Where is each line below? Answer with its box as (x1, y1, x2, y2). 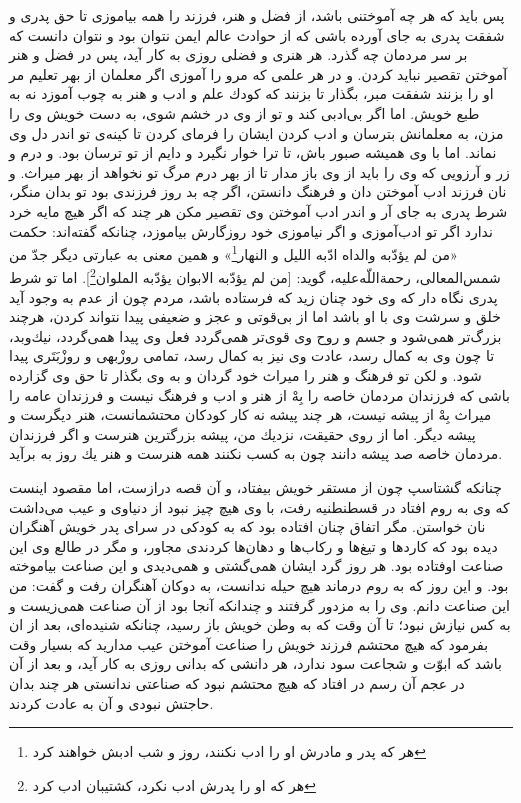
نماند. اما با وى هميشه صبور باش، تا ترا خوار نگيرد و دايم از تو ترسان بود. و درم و (9, 142, 497, 163)
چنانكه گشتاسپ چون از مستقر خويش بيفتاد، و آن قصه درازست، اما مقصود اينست (9, 476, 502, 497)
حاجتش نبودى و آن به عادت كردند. (9, 692, 214, 713)
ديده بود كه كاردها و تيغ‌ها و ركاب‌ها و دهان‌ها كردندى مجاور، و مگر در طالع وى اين (9, 535, 498, 556)
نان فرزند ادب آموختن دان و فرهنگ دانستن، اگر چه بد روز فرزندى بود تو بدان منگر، (9, 181, 507, 202)
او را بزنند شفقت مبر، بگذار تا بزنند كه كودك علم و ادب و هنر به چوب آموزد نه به (9, 83, 494, 104)
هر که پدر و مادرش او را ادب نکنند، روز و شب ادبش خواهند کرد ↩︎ (32, 741, 426, 762)
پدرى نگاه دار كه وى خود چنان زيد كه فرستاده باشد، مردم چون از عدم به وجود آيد (9, 286, 498, 307)
